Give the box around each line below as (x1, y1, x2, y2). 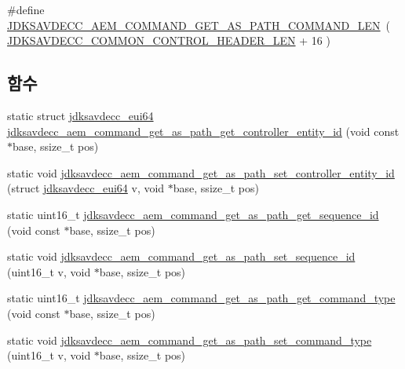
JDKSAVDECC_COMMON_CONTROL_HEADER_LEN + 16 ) (7, 32, 330, 49)
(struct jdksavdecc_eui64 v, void (7, 180, 165, 196)
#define (7, 2, 45, 17)
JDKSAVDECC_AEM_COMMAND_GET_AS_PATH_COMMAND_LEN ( (7, 16, 391, 33)
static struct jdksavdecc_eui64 (7, 107, 154, 123)
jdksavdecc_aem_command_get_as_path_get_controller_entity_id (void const (7, 122, 400, 139)
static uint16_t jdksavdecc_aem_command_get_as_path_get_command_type (7, 290, 396, 306)
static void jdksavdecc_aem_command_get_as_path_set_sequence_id (7, 248, 356, 265)
